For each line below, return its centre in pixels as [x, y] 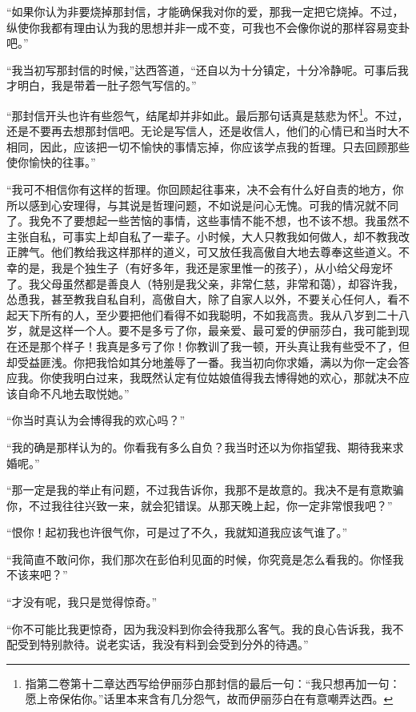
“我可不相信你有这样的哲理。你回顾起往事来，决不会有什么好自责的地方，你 [205, 189]
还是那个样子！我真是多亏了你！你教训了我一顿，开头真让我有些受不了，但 [213, 346]
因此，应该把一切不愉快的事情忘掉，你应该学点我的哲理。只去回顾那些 [224, 146]
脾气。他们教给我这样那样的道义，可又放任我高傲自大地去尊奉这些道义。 [208, 252]
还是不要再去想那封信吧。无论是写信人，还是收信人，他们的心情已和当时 [197, 131]
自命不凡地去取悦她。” [73, 393]
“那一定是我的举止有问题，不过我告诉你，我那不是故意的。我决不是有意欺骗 [205, 490]
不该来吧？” [37, 575]
